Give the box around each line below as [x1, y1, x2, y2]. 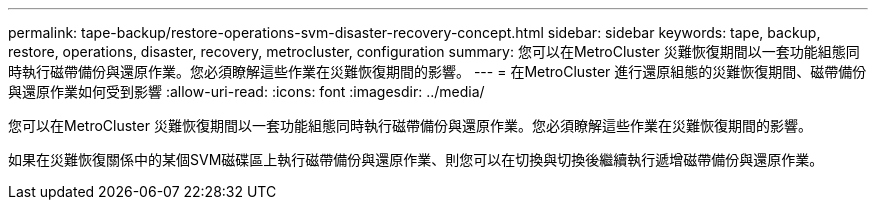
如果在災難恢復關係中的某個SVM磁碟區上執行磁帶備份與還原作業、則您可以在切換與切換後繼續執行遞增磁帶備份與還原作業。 [8, 151, 824, 168]
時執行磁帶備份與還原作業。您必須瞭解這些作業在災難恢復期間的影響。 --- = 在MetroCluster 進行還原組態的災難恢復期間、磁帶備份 [8, 63, 867, 80]
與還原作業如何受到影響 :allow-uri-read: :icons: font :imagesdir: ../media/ [8, 83, 485, 100]
